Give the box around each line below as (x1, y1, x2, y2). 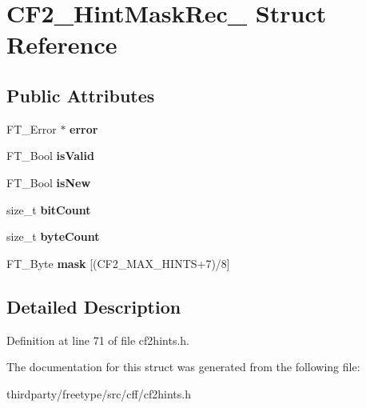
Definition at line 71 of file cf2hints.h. (6, 331, 189, 348)
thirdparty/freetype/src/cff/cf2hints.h (6, 385, 191, 402)
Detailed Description (6, 294, 181, 318)
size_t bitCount (6, 201, 91, 218)
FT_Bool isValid (6, 147, 94, 164)
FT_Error (6, 120, 57, 137)
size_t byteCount (6, 228, 100, 245)
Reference (6, 28, 117, 61)
